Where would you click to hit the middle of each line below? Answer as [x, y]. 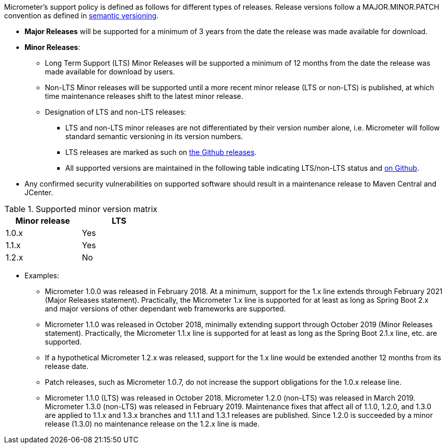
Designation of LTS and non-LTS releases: [116, 112]
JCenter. [39, 192]
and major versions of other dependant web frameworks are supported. [166, 309]
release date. [67, 366]
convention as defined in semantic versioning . [81, 16]
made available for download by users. [110, 72]
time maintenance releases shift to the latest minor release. [144, 96]
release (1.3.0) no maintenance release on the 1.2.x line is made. [152, 424]
